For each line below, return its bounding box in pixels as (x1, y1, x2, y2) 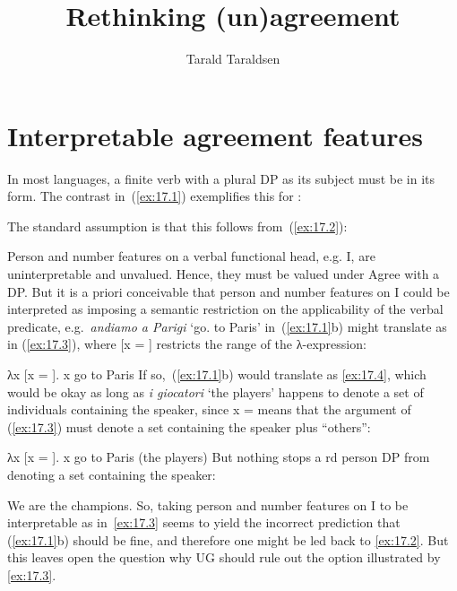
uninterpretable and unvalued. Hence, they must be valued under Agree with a (7, 265, 440, 283)
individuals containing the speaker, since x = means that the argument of (7, 400, 411, 419)
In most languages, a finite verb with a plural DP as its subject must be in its (7, 169, 435, 187)
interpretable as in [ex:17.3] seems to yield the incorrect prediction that (7, 513, 401, 532)
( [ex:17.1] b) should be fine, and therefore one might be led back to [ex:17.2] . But (7, 530, 449, 549)
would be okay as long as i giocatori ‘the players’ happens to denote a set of (7, 382, 424, 401)
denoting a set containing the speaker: (7, 465, 216, 483)
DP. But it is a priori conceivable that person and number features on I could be (7, 282, 450, 300)
